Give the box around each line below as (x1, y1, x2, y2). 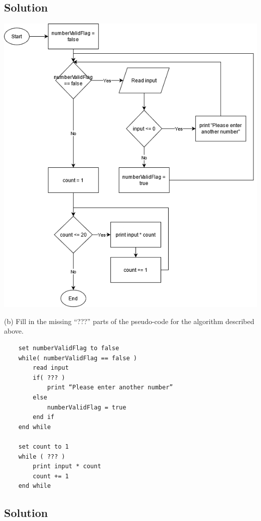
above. (4, 326, 24, 336)
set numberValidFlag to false (18, 345, 119, 352)
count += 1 (33, 472, 69, 480)
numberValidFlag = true (47, 403, 126, 411)
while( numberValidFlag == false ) (18, 354, 137, 362)
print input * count (33, 463, 101, 470)
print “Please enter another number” (47, 384, 173, 391)
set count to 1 (18, 443, 69, 450)
